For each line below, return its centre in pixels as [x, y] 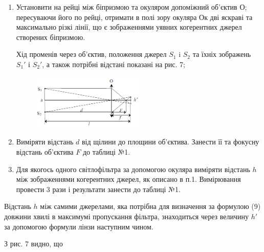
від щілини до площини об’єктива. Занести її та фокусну [170, 142]
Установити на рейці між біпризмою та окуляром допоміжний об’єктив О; [131, 7]
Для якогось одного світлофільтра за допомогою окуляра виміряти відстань [133, 169]
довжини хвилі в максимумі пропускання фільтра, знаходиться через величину [127, 216]
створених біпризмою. [51, 37]
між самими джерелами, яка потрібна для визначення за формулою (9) [150, 206]
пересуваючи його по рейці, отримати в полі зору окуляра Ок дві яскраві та [134, 17]
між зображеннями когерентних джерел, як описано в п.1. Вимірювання [128, 179]
